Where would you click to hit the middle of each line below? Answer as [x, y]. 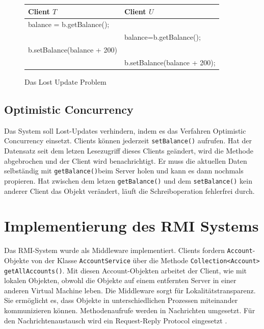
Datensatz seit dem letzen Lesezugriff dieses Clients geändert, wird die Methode [129, 151]
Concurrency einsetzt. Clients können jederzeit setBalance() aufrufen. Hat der [128, 141]
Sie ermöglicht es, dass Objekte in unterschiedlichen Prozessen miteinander [121, 300]
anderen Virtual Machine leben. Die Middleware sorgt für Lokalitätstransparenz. [130, 290]
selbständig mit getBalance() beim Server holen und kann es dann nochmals [124, 171]
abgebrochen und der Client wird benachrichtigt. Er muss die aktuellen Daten [126, 160]
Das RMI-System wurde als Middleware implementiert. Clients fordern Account [128, 250]
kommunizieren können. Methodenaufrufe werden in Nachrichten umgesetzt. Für [130, 310]
